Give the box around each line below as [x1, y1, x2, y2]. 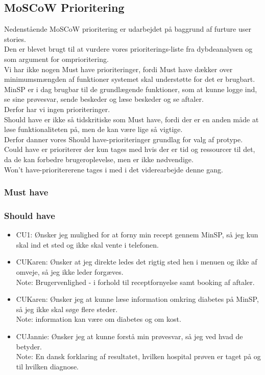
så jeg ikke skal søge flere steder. [16, 303, 118, 314]
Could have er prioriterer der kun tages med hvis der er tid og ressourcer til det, [4, 144, 255, 155]
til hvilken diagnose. [16, 361, 79, 371]
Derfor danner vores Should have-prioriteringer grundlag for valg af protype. [4, 134, 243, 144]
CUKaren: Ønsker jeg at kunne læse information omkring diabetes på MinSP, [16, 294, 259, 304]
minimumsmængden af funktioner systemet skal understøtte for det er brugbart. [4, 74, 255, 84]
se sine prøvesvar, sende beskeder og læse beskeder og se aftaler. [4, 94, 204, 104]
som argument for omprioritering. [4, 53, 109, 64]
